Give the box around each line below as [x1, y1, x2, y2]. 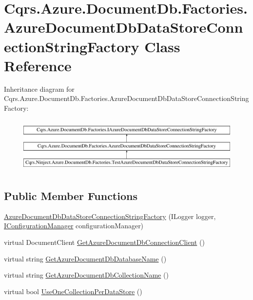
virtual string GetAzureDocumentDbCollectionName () [4, 270, 169, 280]
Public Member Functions [4, 188, 137, 203]
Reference [4, 55, 72, 75]
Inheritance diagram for [4, 83, 75, 94]
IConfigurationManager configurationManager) [4, 220, 144, 231]
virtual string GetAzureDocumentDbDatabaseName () [4, 253, 167, 263]
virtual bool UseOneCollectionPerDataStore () [4, 286, 142, 296]
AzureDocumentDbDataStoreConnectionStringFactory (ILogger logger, [4, 211, 216, 221]
